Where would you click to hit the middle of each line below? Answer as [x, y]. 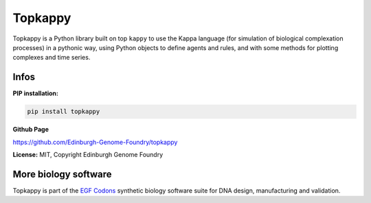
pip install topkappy [64, 112]
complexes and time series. [52, 58]
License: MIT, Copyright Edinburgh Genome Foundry [88, 154]
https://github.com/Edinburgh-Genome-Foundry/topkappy [95, 142]
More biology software [63, 174]
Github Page [31, 130]
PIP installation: [35, 93]
